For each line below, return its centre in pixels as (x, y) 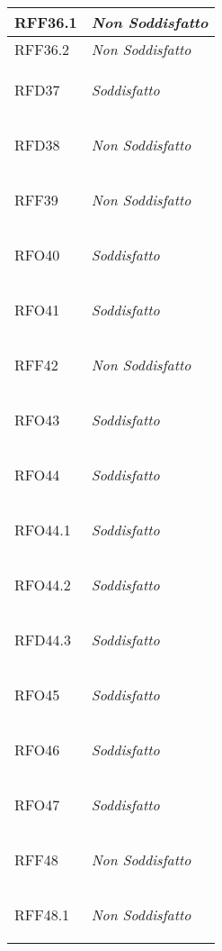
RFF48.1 (42, 914)
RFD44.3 (43, 640)
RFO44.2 (43, 585)
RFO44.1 (43, 530)
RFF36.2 (42, 49)
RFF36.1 (46, 22)
